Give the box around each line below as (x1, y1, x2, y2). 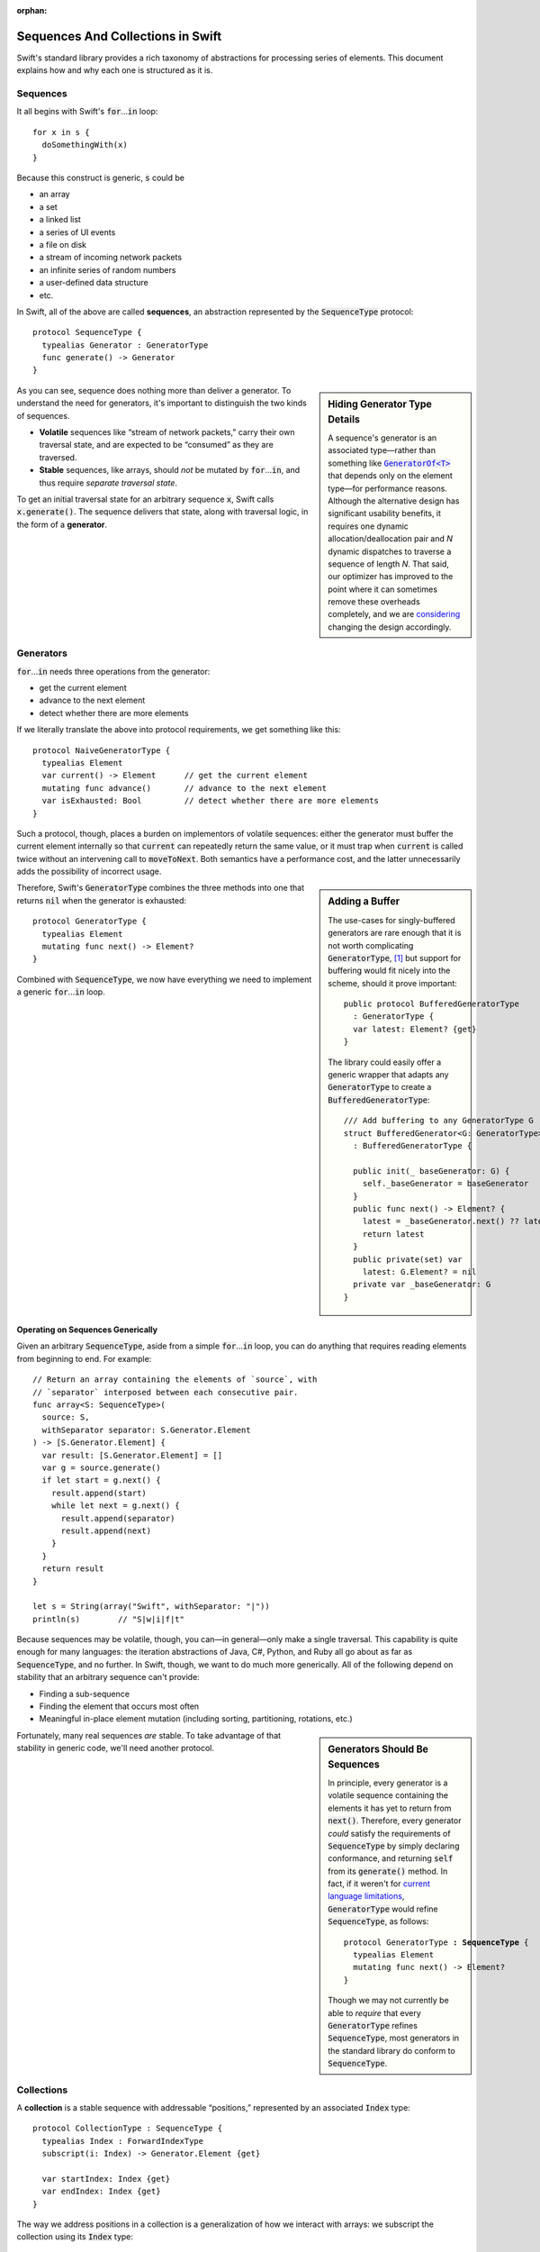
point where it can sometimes (328, 584, 438, 595)
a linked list (39, 214, 81, 225)
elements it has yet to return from (328, 1803, 452, 1813)
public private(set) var (352, 1254, 463, 1265)
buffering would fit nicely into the (328, 965, 451, 976)
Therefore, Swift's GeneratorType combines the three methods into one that (16, 883, 305, 894)
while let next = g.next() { (50, 1501, 180, 1511)
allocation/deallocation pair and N (328, 533, 454, 544)
